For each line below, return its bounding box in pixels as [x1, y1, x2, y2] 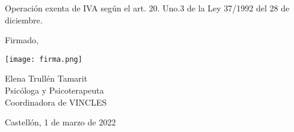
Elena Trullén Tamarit [5, 72, 88, 85]
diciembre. [5, 13, 43, 26]
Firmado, [5, 34, 38, 46]
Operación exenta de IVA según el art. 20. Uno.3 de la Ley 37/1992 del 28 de [5, 2, 290, 14]
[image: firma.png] [5, 55, 82, 64]
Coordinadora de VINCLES [5, 95, 107, 108]
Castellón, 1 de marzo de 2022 [5, 116, 116, 128]
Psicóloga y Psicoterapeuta [5, 84, 104, 97]
